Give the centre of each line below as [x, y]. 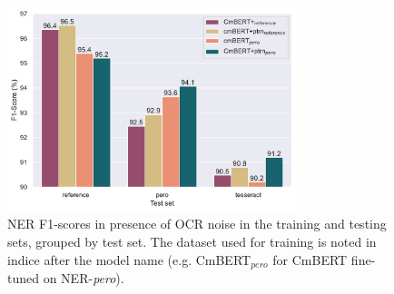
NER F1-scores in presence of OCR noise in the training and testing [197, 224]
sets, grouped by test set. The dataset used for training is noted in [192, 242]
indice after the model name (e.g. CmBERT [129, 259]
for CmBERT [310, 259]
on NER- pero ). [84, 278]
